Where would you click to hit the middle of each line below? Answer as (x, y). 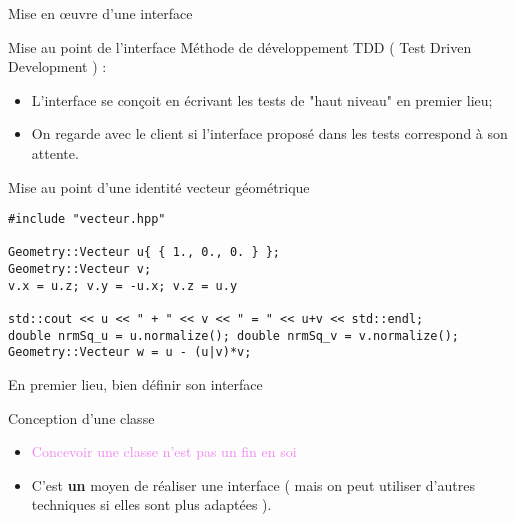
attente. (55, 152)
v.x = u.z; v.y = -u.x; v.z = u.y (123, 285)
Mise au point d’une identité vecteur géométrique (159, 186)
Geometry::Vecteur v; (80, 269)
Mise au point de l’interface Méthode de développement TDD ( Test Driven (240, 46)
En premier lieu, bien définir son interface (135, 384)
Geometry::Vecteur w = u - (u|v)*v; (130, 352)
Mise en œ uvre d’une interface (100, 13)
